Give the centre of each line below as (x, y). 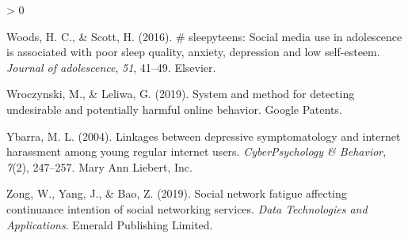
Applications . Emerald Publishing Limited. (110, 224)
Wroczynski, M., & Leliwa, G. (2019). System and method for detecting (181, 94)
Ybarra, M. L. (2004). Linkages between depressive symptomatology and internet (204, 136)
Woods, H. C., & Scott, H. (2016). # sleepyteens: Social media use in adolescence (204, 36)
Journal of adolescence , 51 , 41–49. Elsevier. (111, 67)
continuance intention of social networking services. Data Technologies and (187, 208)
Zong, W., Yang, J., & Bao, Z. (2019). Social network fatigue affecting (177, 193)
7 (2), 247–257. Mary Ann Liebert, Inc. (99, 166)
